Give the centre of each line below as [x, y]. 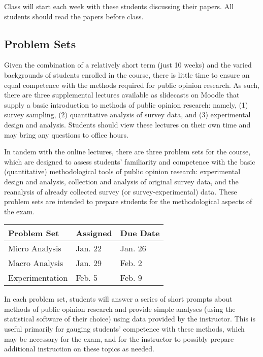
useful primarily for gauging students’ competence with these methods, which [124, 329]
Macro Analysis [36, 263]
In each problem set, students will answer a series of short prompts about [118, 299]
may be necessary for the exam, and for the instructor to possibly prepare [119, 338]
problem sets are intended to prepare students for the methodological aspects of [128, 201]
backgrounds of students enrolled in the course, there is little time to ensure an [127, 74]
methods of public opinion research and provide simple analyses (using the [120, 309]
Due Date [140, 233]
